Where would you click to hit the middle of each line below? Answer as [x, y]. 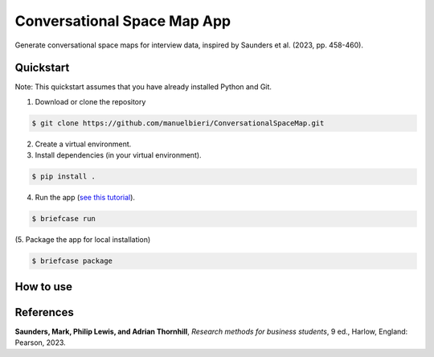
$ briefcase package [72, 261]
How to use [43, 287]
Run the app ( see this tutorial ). [85, 198]
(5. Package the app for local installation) [83, 240]
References [44, 312]
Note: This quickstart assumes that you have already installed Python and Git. [143, 87]
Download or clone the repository [90, 101]
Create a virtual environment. [83, 144]
